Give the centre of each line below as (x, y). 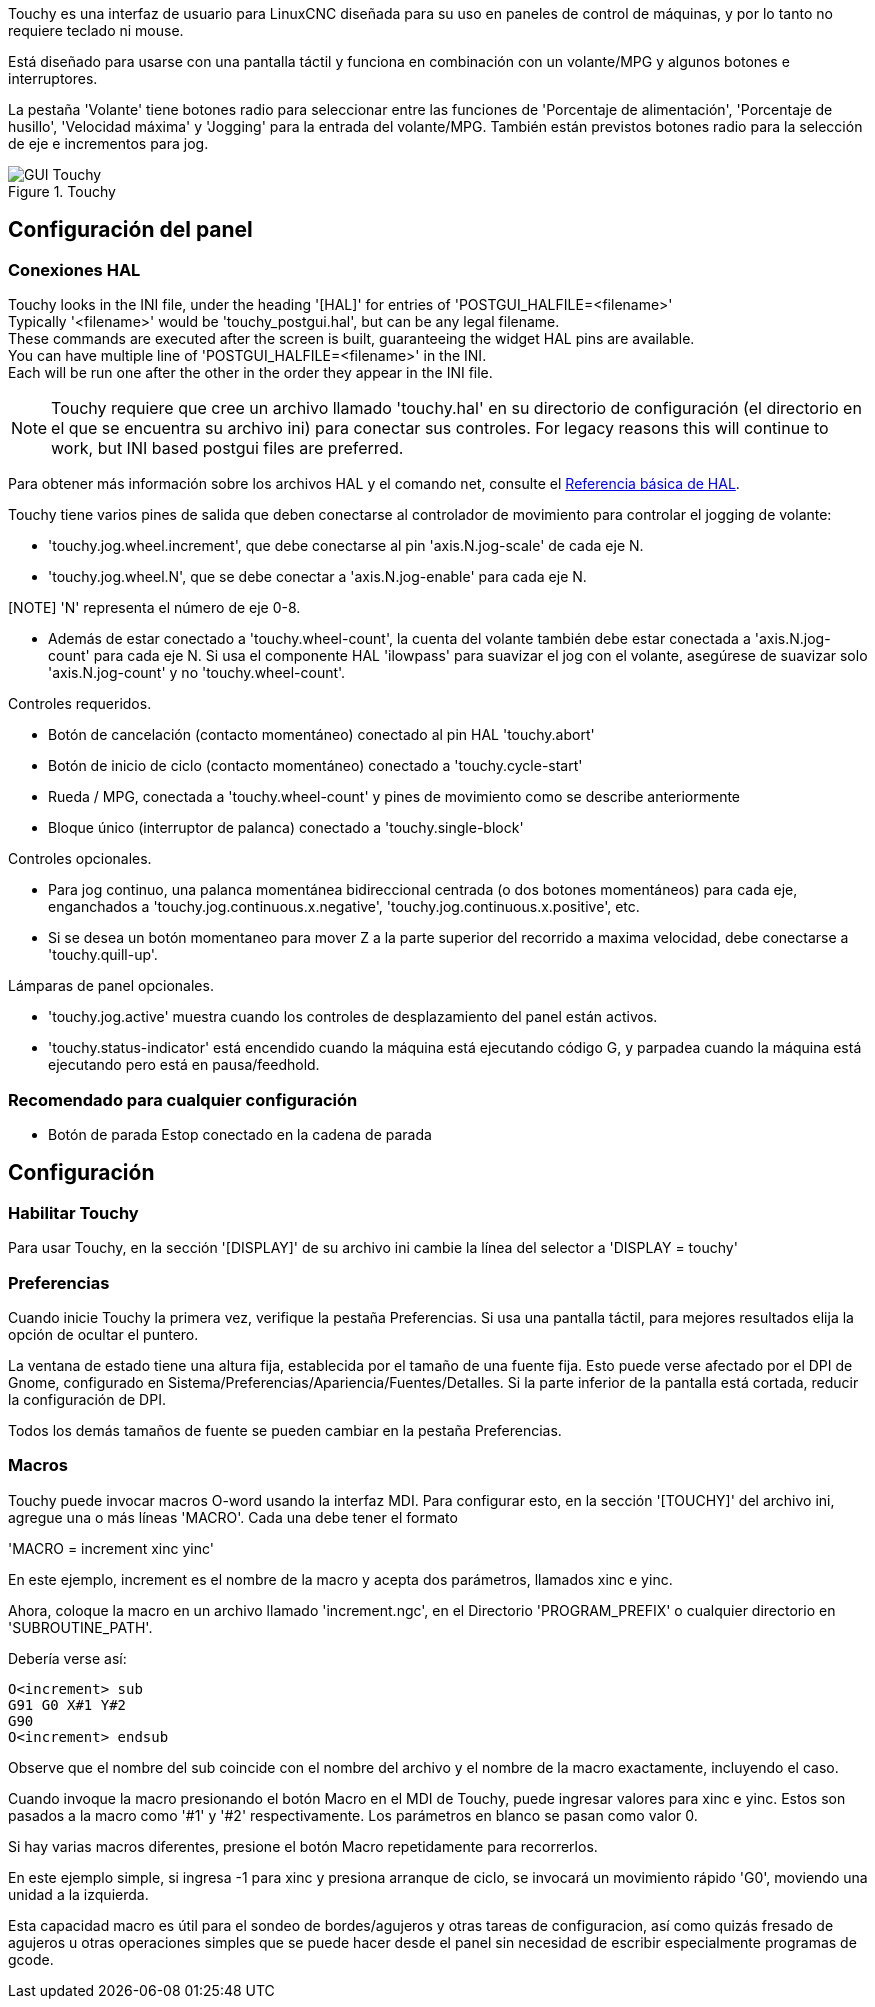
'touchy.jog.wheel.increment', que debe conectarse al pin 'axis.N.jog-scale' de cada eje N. (346, 546)
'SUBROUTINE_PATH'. (80, 1627)
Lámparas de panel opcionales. (111, 986)
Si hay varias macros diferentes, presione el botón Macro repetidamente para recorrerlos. (303, 1846)
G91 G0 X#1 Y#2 (67, 1704)
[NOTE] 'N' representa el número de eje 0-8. (154, 608)
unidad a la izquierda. (78, 1894)
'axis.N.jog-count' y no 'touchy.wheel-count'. (197, 673)
